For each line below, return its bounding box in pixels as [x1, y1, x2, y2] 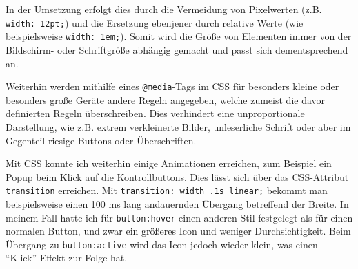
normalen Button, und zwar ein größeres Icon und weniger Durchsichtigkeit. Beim [6, 224, 351, 238]
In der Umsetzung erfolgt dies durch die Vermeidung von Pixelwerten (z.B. [6, 2, 322, 16]
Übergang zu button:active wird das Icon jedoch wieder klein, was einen [6, 237, 318, 251]
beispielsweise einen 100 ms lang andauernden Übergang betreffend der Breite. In [6, 196, 349, 211]
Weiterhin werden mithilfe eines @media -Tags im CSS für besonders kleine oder [6, 79, 339, 94]
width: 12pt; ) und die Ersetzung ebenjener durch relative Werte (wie [6, 15, 304, 30]
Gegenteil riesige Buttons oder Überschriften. [6, 133, 197, 147]
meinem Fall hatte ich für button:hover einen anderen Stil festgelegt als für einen [6, 210, 353, 224]
